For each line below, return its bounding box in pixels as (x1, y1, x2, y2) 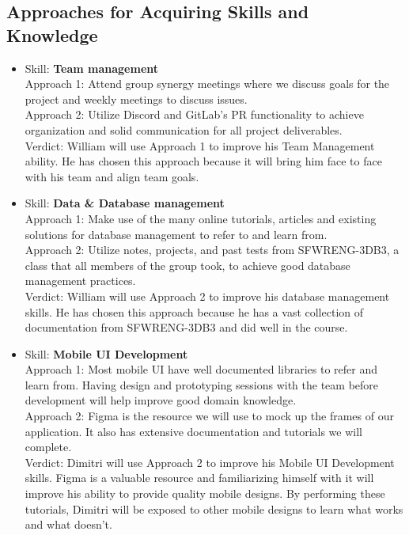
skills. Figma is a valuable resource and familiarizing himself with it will (25, 469, 374, 486)
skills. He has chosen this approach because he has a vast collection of (25, 303, 364, 320)
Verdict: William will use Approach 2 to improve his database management (25, 287, 390, 304)
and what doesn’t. (25, 516, 112, 533)
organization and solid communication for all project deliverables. (25, 121, 343, 138)
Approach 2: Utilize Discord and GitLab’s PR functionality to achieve (25, 106, 364, 123)
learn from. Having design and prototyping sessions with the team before (25, 376, 379, 393)
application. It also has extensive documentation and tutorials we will (25, 423, 362, 439)
